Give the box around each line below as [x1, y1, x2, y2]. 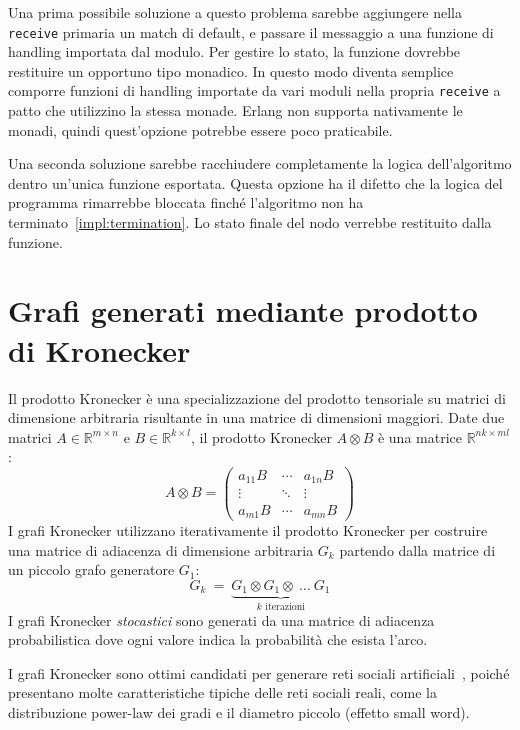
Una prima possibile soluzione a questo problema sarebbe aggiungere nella [8, 2, 462, 22]
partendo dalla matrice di [339, 539, 496, 560]
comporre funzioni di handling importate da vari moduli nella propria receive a [8, 80, 501, 101]
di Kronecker [8, 329, 191, 370]
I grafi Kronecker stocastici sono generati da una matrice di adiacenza [8, 609, 435, 630]
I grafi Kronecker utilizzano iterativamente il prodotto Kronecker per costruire [8, 520, 488, 540]
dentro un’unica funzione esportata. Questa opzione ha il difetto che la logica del [8, 172, 503, 193]
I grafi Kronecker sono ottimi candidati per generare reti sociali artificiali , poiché [8, 662, 510, 683]
